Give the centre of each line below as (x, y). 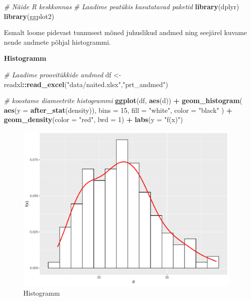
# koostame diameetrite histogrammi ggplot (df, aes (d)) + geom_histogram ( (123, 100)
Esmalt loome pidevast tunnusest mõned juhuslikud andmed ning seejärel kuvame (125, 32)
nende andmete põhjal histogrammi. (58, 42)
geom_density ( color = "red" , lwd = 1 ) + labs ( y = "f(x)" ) (93, 119)
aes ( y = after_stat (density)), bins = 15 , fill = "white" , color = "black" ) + (118, 110)
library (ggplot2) (29, 16)
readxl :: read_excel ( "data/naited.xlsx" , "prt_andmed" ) (86, 84)
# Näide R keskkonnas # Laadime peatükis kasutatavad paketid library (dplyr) (122, 6)
